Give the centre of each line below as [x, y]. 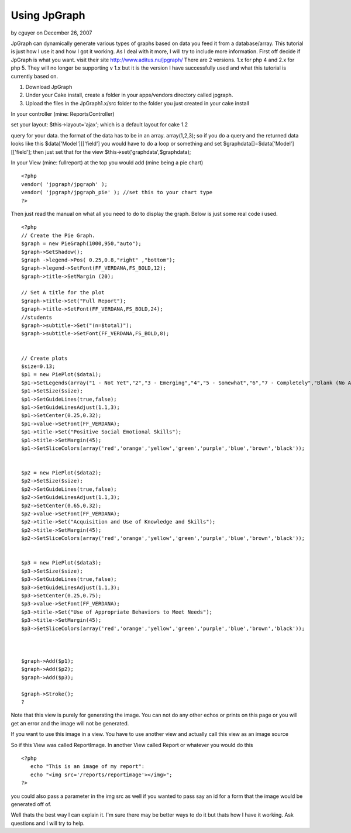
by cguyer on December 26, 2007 [51, 33]
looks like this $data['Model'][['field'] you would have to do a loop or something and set [116, 144]
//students [37, 317]
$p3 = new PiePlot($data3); [61, 563]
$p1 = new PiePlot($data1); [61, 375]
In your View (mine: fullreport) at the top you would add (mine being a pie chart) [107, 163]
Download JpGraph [49, 87]
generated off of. [31, 804]
